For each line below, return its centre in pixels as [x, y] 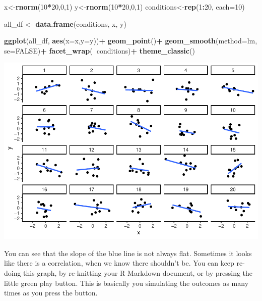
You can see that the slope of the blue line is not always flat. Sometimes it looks [128, 253]
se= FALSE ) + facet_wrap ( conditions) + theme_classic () [100, 50]
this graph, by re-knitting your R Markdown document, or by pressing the [138, 273]
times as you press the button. [51, 293]
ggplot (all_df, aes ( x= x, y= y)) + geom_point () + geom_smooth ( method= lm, [131, 41]
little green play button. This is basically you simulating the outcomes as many [126, 283]
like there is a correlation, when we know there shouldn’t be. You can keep [119, 263]
